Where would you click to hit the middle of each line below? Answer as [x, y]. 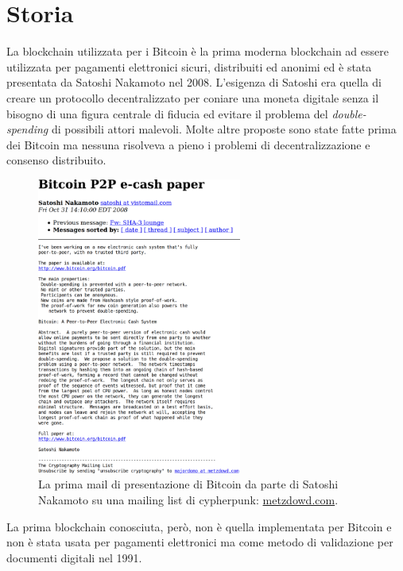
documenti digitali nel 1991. [74, 557]
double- [349, 113]
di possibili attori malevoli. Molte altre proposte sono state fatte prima [224, 129]
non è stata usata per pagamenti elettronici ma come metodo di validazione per [200, 542]
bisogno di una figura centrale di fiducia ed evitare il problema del [167, 113]
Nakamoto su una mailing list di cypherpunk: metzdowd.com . [188, 500]
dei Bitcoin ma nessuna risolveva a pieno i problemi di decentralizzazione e [188, 144]
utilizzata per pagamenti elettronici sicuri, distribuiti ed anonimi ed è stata [189, 66]
